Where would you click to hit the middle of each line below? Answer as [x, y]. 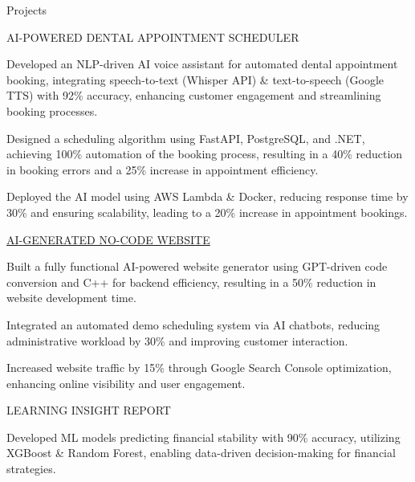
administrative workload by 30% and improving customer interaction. [177, 340]
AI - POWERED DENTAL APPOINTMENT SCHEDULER [153, 37]
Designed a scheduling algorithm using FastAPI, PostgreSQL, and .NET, [186, 138]
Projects [27, 10]
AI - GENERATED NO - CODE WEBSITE [108, 239]
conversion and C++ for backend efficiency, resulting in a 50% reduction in [191, 282]
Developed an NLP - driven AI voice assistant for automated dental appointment [202, 64]
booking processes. [52, 110]
